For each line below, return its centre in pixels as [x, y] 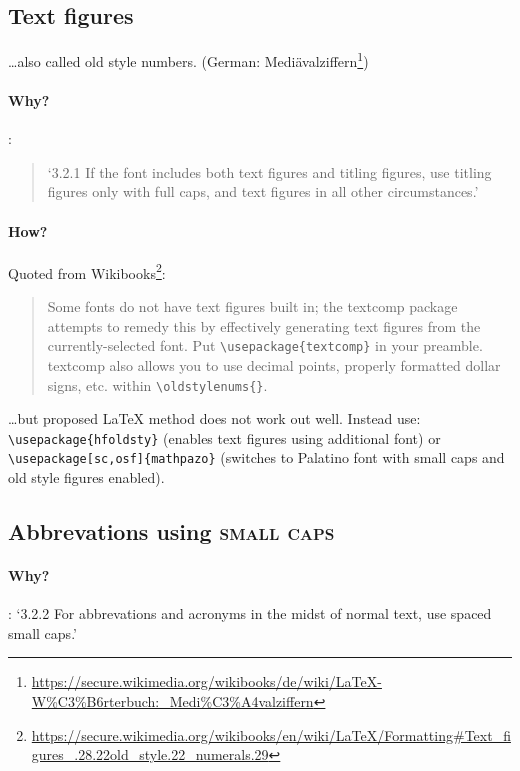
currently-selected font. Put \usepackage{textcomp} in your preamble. [265, 345]
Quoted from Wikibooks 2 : [87, 271]
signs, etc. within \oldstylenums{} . [157, 384]
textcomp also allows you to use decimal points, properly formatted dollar [274, 364]
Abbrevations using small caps [171, 531]
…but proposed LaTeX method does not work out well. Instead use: [214, 418]
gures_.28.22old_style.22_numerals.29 [150, 754]
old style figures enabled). [86, 477]
